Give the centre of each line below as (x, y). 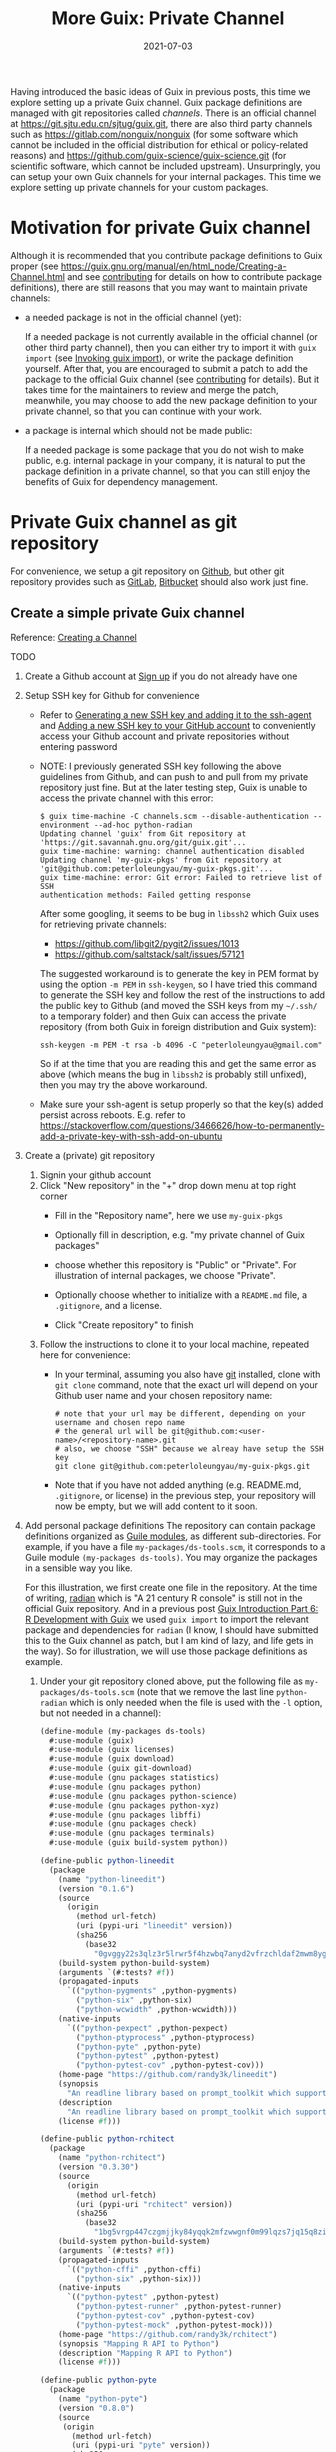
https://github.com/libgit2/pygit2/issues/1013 (147, 943)
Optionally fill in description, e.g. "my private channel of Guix (179, 1234)
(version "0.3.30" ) (99, 2167)
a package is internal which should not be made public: (138, 430)
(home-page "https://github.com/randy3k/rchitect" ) (168, 2334)
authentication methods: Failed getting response (145, 895)
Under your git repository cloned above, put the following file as (171, 1681)
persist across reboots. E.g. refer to (112, 1114)
